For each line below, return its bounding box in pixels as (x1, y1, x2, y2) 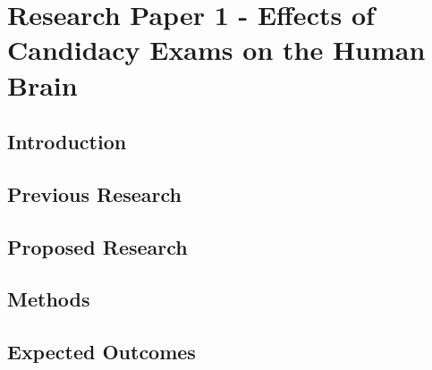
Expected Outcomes (7, 338, 196, 366)
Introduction (7, 128, 127, 156)
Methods (7, 285, 90, 313)
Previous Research (7, 180, 182, 207)
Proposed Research (7, 232, 188, 260)
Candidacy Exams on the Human (7, 31, 426, 68)
